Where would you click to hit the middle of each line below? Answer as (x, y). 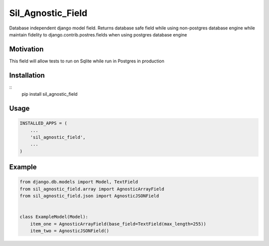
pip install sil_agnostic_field (50, 94)
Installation (27, 75)
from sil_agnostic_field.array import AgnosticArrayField (92, 189)
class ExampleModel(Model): (54, 217)
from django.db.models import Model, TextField (79, 182)
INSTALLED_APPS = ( (43, 123)
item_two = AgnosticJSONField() (70, 231)
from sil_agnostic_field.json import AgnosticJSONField (89, 196)
